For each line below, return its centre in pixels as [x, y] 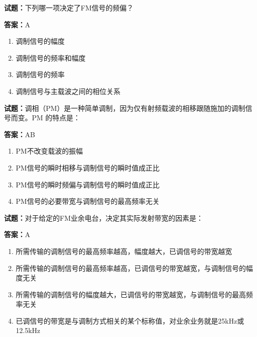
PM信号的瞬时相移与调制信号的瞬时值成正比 [88, 167]
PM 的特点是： [56, 118]
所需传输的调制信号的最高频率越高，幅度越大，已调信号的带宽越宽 [124, 251]
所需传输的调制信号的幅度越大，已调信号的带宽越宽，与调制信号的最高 [131, 294]
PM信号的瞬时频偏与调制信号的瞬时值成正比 [88, 184]
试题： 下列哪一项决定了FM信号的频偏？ [69, 7]
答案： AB [20, 134]
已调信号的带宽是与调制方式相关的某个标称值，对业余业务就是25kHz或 [130, 320]
